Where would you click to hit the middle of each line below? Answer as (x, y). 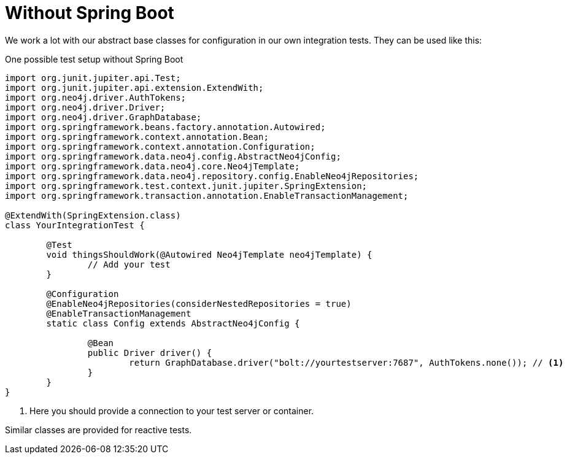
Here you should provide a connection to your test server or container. (172, 411)
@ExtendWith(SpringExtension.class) (93, 215)
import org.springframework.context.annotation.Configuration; (160, 146)
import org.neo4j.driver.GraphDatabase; (103, 117)
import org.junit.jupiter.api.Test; (93, 78)
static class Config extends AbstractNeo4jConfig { (173, 323)
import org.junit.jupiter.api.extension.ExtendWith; (134, 87)
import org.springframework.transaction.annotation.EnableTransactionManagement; (207, 195)
